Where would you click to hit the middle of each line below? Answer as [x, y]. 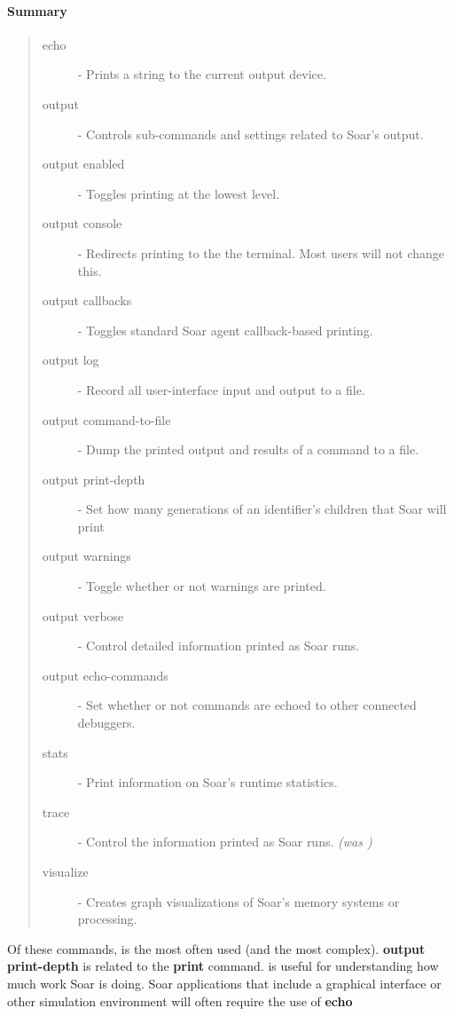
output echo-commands [105, 675]
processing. [107, 919]
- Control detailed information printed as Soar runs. [219, 646]
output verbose [83, 615]
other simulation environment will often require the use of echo [180, 1000]
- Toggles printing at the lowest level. [179, 193]
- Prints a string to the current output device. [202, 74]
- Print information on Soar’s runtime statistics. [207, 782]
